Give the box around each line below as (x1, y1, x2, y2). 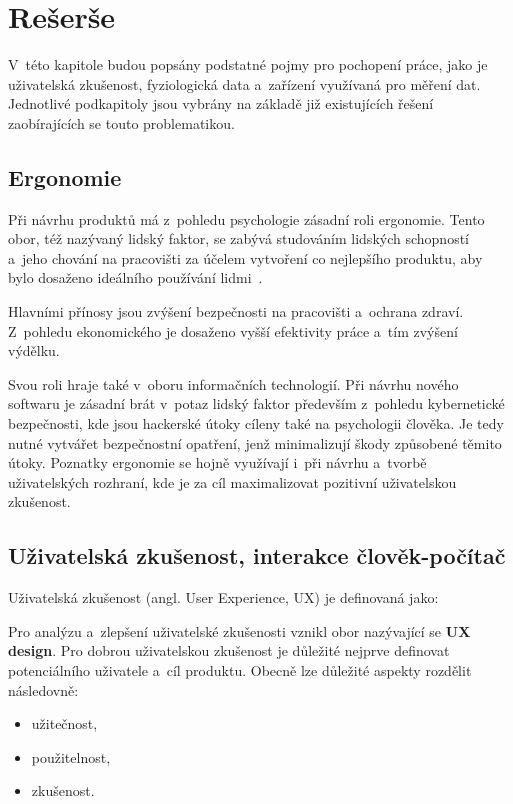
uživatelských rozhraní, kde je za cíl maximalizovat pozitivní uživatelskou (8, 471, 457, 492)
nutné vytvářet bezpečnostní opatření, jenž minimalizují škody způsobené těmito (8, 432, 502, 453)
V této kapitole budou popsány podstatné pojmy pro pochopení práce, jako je (8, 54, 488, 75)
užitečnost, (31, 713, 98, 734)
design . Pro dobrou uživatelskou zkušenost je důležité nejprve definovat (8, 640, 450, 661)
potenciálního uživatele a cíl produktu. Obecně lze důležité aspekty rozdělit (8, 660, 472, 680)
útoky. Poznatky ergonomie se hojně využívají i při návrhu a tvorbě (8, 452, 427, 473)
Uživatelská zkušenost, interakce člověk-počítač (8, 540, 506, 571)
